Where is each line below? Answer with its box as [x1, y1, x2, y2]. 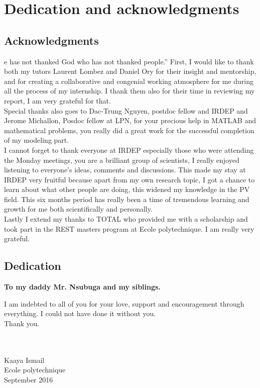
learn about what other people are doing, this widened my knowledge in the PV [4, 184, 250, 195]
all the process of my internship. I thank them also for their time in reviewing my [4, 85, 255, 96]
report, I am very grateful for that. [4, 95, 111, 106]
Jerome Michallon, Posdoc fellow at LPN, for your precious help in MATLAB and [4, 115, 256, 126]
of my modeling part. [4, 135, 69, 145]
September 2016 [4, 374, 53, 384]
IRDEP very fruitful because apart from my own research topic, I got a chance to [4, 174, 255, 184]
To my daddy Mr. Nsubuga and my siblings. [4, 281, 161, 292]
